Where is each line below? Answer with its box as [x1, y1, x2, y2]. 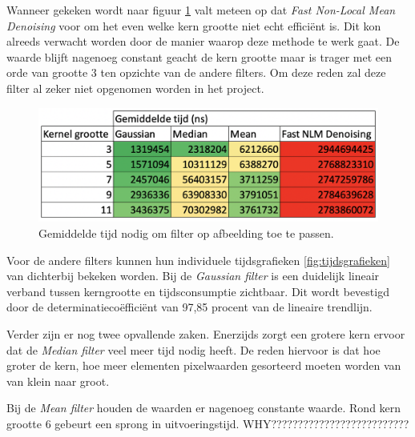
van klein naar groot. [6, 372, 110, 389]
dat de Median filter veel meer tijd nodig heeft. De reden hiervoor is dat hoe [6, 341, 381, 358]
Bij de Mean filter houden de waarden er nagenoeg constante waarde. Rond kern [6, 399, 401, 416]
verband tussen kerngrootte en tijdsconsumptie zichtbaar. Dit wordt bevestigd [6, 283, 389, 299]
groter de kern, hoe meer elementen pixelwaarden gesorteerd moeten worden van [6, 357, 401, 374]
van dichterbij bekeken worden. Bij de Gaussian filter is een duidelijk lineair [6, 267, 380, 284]
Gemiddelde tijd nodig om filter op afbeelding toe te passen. [38, 225, 334, 241]
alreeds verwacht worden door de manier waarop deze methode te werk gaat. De [6, 33, 400, 50]
